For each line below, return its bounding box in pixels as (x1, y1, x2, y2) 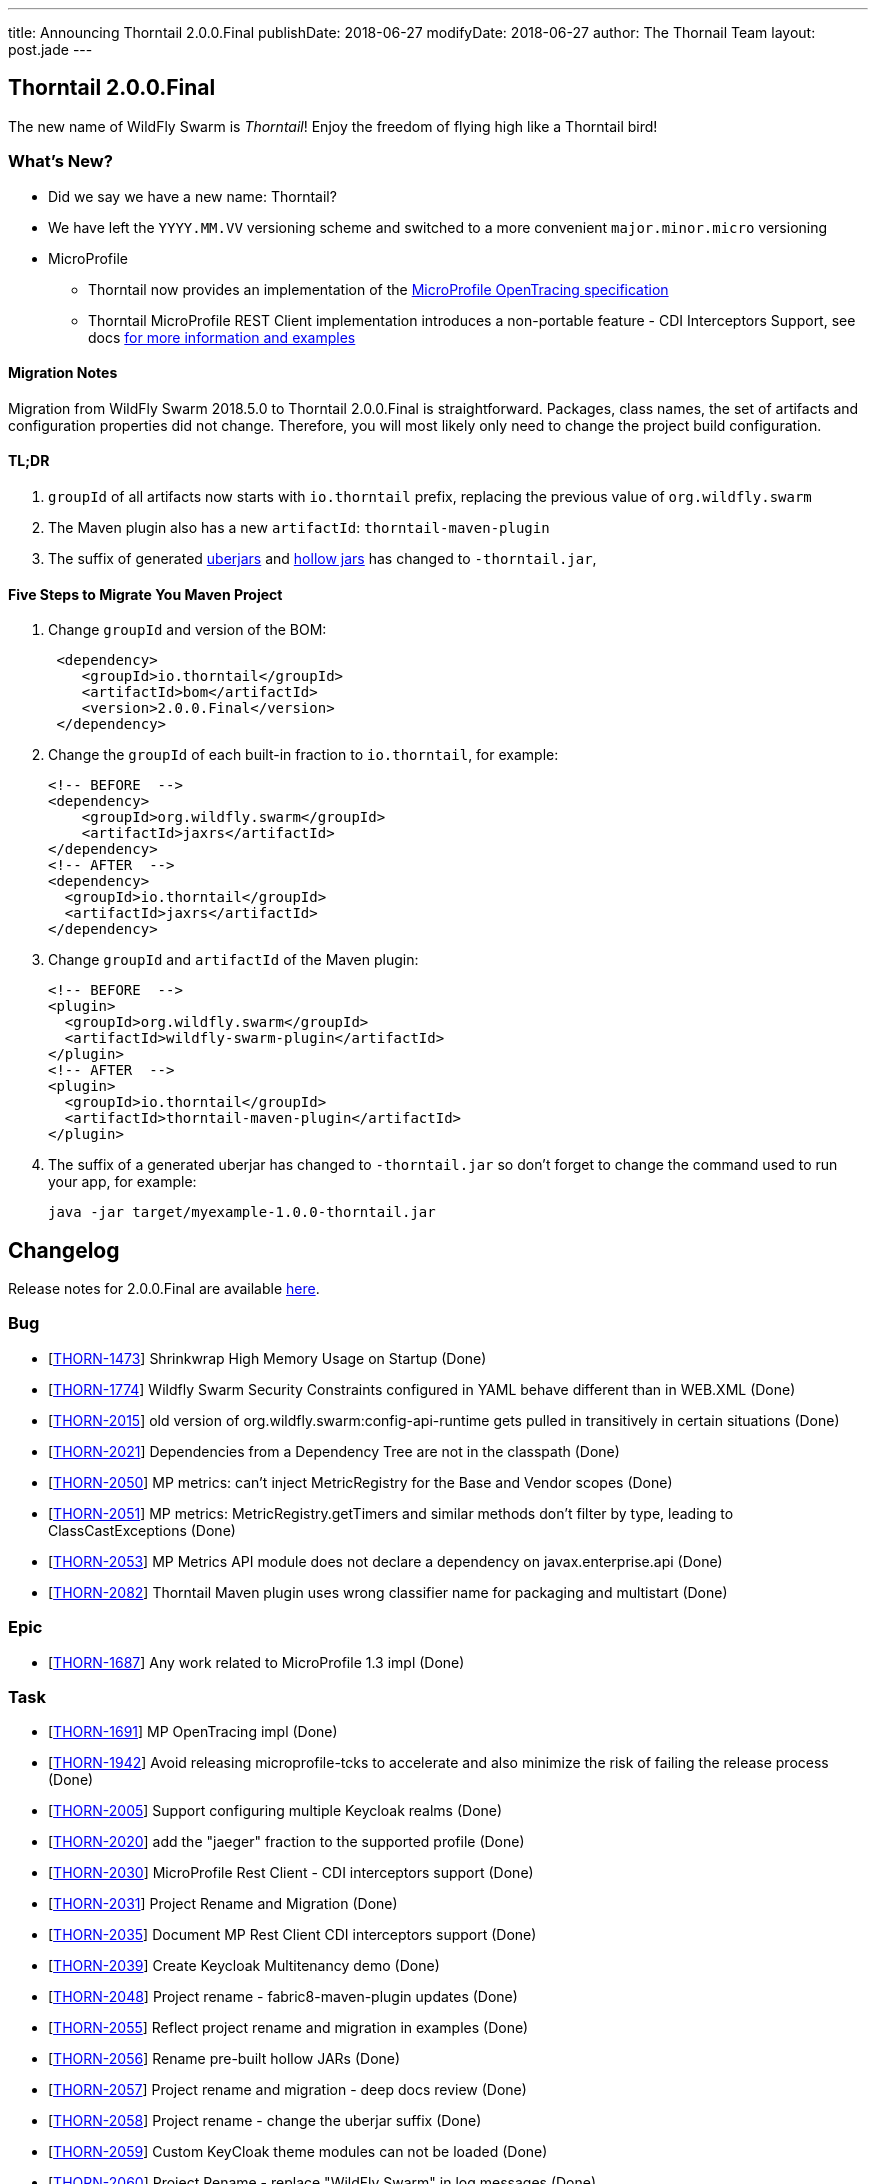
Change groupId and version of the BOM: (48, 621, 327, 639)
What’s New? (8, 151, 113, 172)
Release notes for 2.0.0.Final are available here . (8, 1280, 320, 1298)
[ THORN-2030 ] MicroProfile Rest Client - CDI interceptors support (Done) (48, 1864, 534, 1882)
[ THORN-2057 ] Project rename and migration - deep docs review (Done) (48, 2081, 527, 2099)
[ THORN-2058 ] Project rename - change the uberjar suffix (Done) (48, 2112, 482, 2130)
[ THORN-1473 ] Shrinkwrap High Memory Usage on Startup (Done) (48, 1349, 487, 1367)
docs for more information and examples (88, 328, 356, 346)
